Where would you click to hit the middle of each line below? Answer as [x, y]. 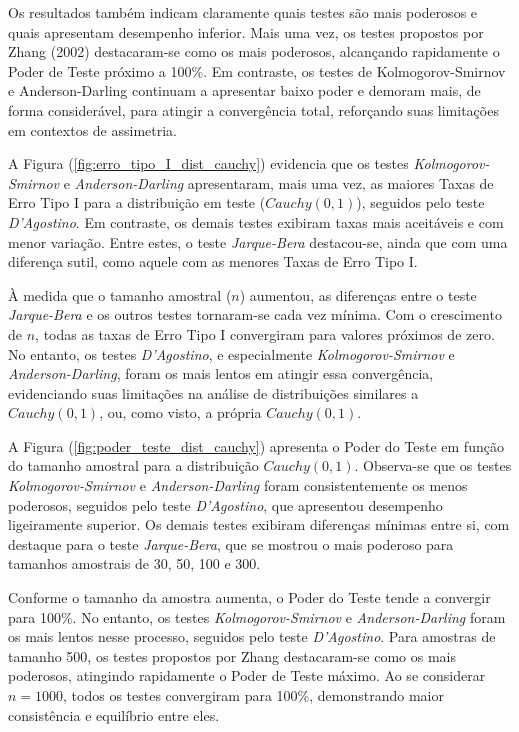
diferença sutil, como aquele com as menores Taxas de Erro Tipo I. [213, 261]
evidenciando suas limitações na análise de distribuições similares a [213, 392]
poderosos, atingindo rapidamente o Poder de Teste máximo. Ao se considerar [247, 675]
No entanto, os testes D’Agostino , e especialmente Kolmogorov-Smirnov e [231, 353]
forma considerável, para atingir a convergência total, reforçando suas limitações [253, 109]
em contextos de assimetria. [93, 129]
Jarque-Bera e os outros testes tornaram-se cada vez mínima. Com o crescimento [255, 314]
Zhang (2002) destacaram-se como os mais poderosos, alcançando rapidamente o [254, 51]
